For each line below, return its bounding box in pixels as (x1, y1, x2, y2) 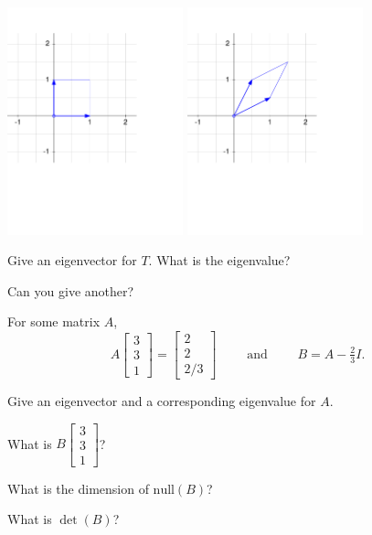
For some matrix (7, 312, 101, 331)
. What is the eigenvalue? (148, 251, 291, 270)
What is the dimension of (7, 478, 149, 498)
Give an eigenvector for (7, 251, 137, 270)
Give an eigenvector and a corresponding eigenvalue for (7, 391, 316, 411)
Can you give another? (7, 281, 134, 300)
